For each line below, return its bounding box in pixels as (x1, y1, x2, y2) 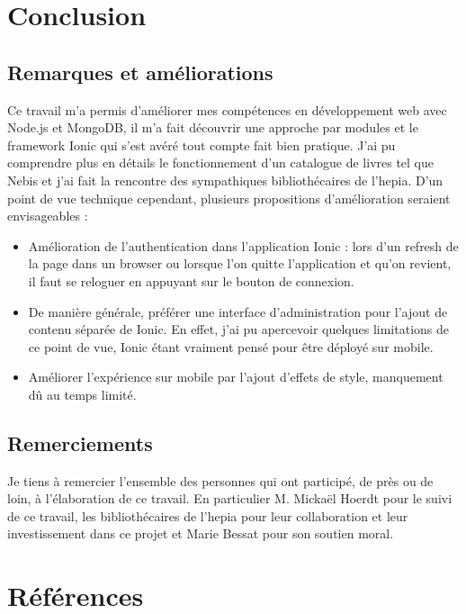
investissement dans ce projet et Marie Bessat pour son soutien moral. (7, 524, 394, 543)
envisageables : (7, 206, 88, 225)
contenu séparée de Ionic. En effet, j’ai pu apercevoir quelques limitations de (28, 320, 449, 339)
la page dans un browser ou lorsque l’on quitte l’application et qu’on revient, (28, 254, 452, 273)
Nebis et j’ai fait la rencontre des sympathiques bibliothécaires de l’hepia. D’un (7, 170, 444, 189)
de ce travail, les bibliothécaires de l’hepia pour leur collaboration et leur (7, 506, 408, 525)
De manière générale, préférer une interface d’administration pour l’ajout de (28, 302, 448, 321)
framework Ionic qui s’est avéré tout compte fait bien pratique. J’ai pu (7, 135, 396, 154)
